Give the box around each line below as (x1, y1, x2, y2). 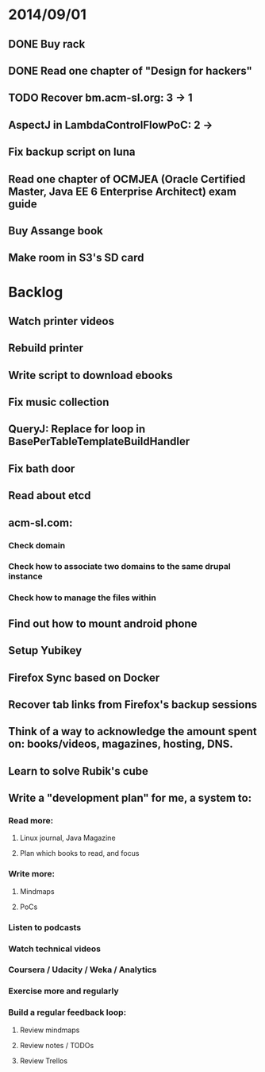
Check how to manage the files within (8, 592, 156, 603)
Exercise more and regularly (8, 985, 119, 997)
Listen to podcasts (8, 922, 82, 933)
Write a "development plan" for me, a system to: (8, 791, 252, 805)
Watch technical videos (8, 943, 102, 954)
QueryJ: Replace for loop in (8, 423, 146, 436)
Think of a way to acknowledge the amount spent (8, 725, 258, 738)
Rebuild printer (8, 342, 84, 355)
